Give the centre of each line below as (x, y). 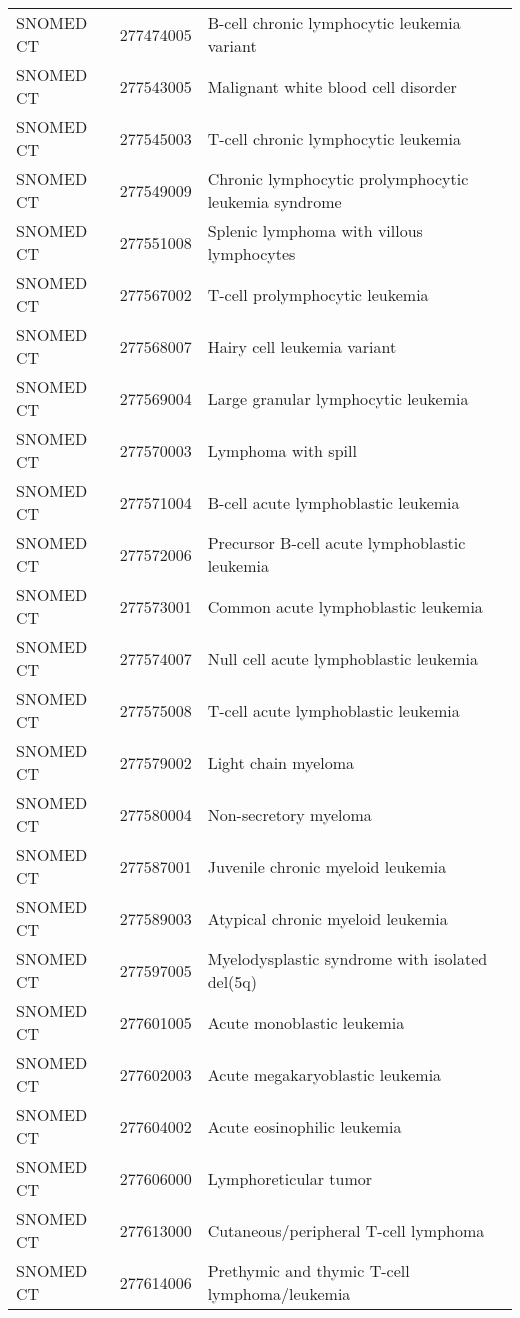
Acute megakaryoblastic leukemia (324, 1074)
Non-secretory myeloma (289, 814)
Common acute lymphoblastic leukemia (345, 606)
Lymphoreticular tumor (290, 1178)
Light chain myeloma (281, 762)
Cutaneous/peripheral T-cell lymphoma (346, 1230)
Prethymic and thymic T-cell (308, 1270)
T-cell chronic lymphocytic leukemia (334, 138)
